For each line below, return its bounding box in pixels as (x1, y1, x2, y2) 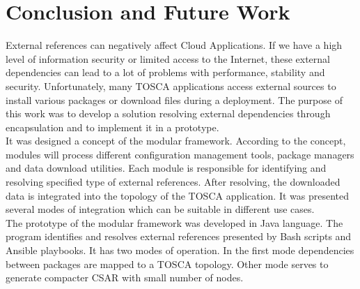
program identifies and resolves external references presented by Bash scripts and (6, 229, 352, 244)
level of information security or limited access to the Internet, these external (6, 51, 330, 66)
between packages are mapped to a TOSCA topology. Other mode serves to (6, 256, 329, 271)
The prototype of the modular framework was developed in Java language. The (6, 215, 343, 230)
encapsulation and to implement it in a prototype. (6, 119, 219, 134)
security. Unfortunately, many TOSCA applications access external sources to (6, 78, 336, 93)
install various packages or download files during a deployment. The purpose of (6, 92, 343, 107)
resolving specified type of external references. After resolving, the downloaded (6, 175, 341, 189)
